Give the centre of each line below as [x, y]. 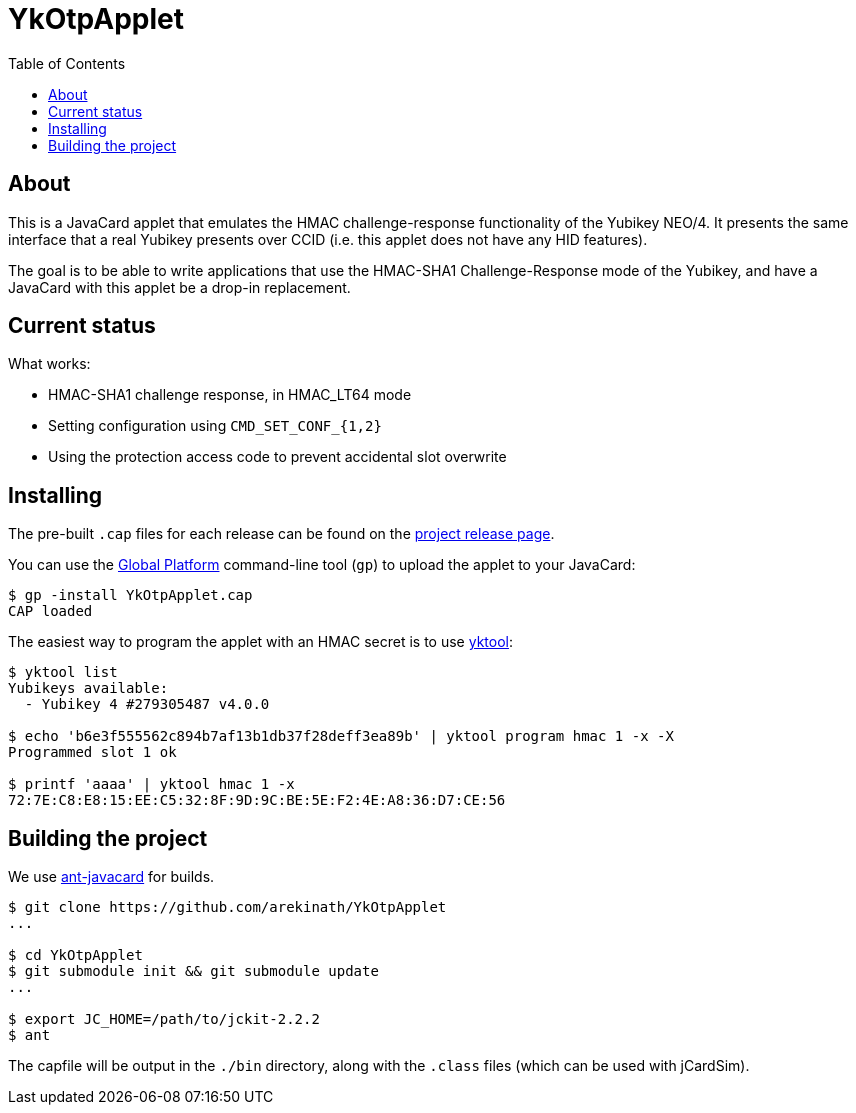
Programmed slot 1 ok [92, 752]
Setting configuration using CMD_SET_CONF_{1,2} [215, 426]
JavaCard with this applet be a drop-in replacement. [179, 287]
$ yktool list [63, 672]
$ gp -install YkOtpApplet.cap [130, 595]
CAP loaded [50, 611]
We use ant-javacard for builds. [111, 877]
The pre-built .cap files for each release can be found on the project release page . [281, 534]
